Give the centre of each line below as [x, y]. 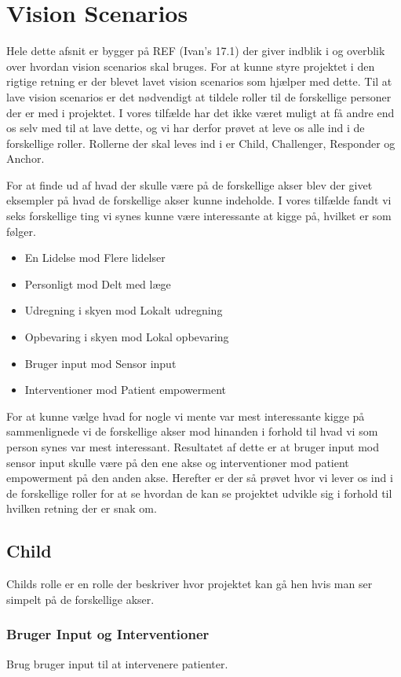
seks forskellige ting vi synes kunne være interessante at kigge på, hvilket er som [199, 216]
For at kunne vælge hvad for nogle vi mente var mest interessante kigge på [186, 416]
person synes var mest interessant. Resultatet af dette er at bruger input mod [193, 447]
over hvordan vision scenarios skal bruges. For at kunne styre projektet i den [191, 66]
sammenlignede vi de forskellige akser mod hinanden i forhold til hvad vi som [192, 431]
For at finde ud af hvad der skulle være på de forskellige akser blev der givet [190, 184]
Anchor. [26, 158]
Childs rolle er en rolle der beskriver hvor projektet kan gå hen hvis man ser [190, 584]
